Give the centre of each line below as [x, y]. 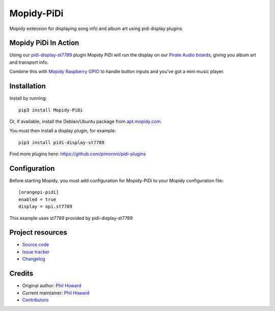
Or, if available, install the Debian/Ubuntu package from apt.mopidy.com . [86, 121]
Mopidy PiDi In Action [44, 43]
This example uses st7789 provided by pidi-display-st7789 [71, 218]
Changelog [34, 259]
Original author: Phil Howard [52, 286]
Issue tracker [36, 251]
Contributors [35, 300]
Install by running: [28, 98]
